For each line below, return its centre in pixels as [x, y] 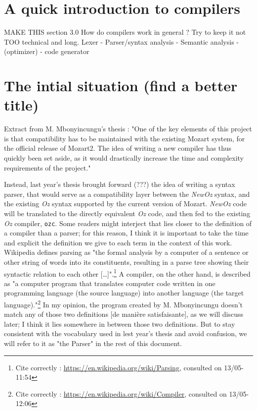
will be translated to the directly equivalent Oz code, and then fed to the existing [127, 213]
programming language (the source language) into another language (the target [124, 293]
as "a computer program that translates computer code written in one [110, 283]
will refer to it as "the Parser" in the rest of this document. [93, 343]
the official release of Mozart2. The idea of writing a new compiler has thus [118, 148]
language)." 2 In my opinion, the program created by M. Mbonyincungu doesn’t [124, 304]
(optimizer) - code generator [47, 51]
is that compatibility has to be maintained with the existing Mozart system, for [125, 138]
